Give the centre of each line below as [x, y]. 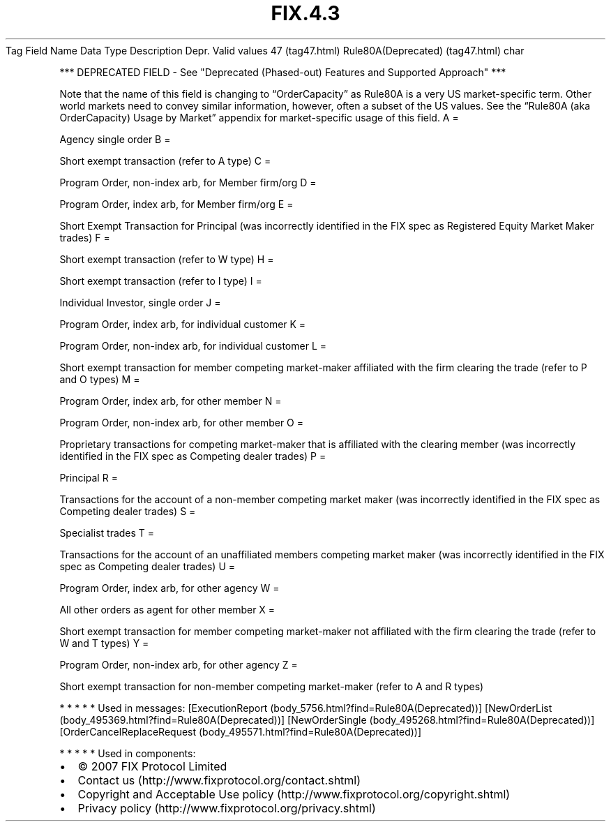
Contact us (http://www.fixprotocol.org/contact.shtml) [219, 780]
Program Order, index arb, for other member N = [171, 401]
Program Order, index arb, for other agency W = [169, 588]
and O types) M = [100, 379]
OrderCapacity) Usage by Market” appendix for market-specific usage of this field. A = [259, 117]
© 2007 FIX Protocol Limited [152, 766]
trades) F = [85, 237]
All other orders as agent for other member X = [167, 609]
